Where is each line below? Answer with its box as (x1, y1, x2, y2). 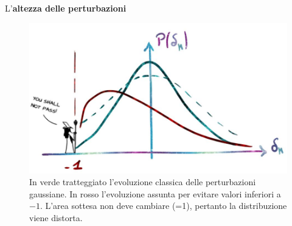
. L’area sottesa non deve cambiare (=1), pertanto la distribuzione (40, 199, 287, 212)
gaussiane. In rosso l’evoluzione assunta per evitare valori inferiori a (29, 187, 281, 200)
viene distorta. (29, 211, 83, 224)
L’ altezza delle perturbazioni (5, 2, 127, 14)
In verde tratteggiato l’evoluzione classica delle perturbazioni (29, 175, 256, 188)
